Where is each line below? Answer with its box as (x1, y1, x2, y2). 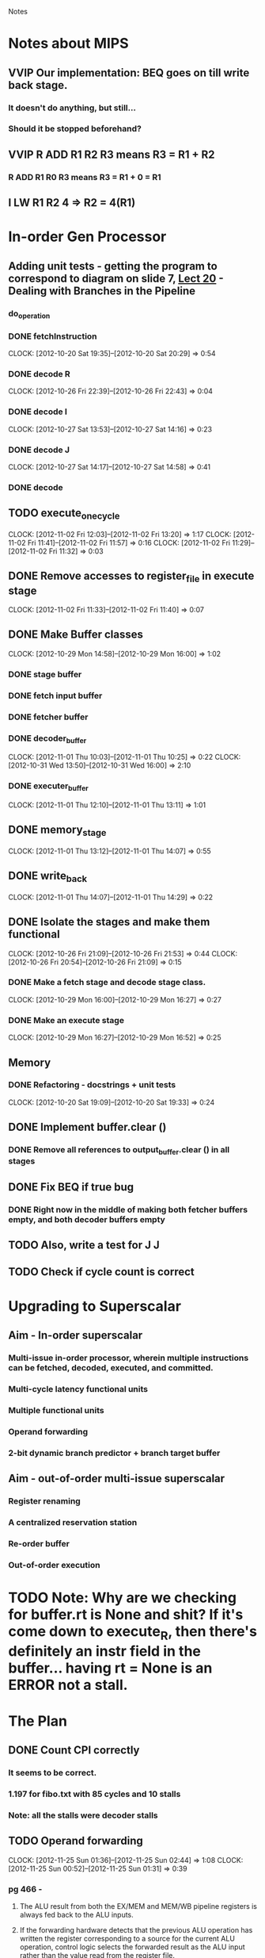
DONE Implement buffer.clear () (8, 1121, 167, 1134)
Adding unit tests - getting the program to (8, 259, 218, 273)
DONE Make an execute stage (8, 1014, 125, 1025)
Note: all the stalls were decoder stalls (8, 1810, 158, 1821)
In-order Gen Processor (8, 228, 167, 246)
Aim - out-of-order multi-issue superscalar (8, 1472, 225, 1485)
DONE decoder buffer (8, 733, 87, 745)
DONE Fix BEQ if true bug (8, 1180, 134, 1194)
